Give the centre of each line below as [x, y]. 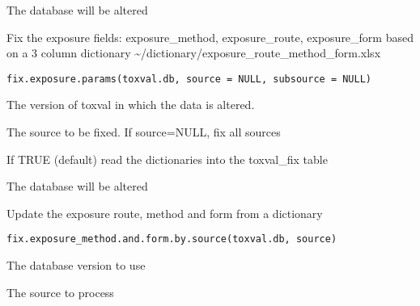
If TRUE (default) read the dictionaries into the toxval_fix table [167, 159]
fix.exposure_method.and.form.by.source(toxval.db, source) [172, 239]
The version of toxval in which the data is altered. [131, 105]
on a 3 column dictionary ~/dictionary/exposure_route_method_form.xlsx [194, 53]
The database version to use [76, 265]
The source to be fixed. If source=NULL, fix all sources [144, 132]
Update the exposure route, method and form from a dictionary [165, 213]
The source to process [60, 292]
